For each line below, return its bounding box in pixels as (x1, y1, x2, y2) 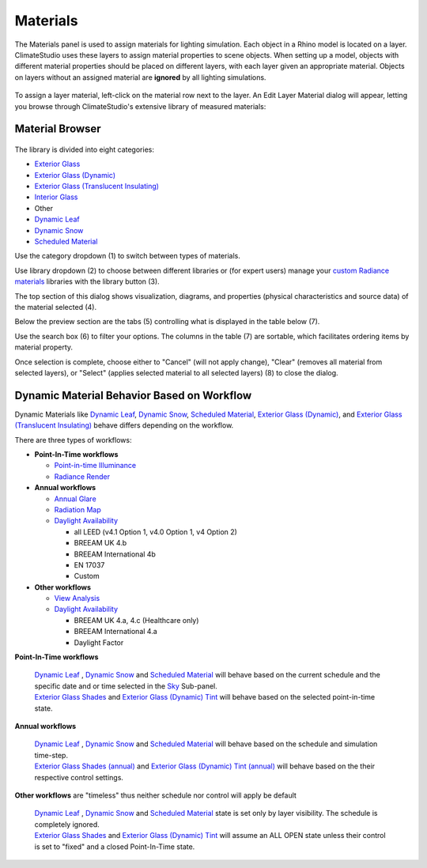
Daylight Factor (74, 637, 124, 647)
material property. (14, 342, 74, 352)
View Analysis (54, 594, 100, 603)
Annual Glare (54, 494, 96, 504)
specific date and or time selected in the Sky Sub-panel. (34, 681, 217, 691)
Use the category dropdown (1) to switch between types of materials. (14, 251, 240, 261)
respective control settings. (34, 772, 124, 782)
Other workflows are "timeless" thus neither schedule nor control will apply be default (14, 791, 297, 800)
